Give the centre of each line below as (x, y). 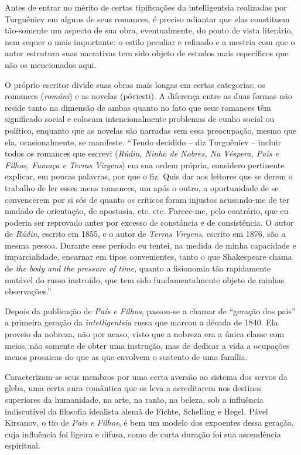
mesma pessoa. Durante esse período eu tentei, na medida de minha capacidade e (150, 245)
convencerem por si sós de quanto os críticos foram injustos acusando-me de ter (147, 199)
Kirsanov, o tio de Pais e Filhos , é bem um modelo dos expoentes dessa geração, (149, 422)
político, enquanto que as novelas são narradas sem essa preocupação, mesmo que (151, 130)
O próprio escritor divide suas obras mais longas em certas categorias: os (135, 84)
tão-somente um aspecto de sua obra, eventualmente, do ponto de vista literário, (149, 30)
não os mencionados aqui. (51, 64)
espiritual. (23, 445)
